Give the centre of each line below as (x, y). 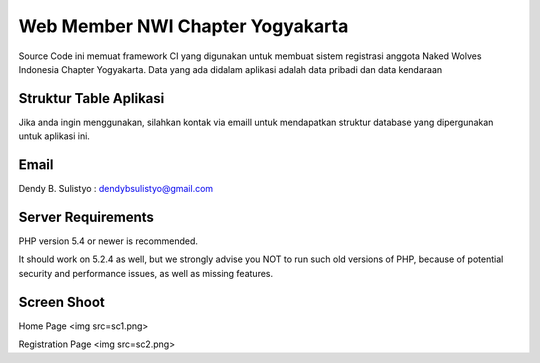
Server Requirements (86, 216)
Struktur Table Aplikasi (91, 98)
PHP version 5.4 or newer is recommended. (108, 241)
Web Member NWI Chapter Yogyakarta (183, 26)
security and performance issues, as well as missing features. (146, 273)
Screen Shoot (61, 301)
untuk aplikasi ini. (54, 136)
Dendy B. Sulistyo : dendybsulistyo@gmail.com (116, 189)
